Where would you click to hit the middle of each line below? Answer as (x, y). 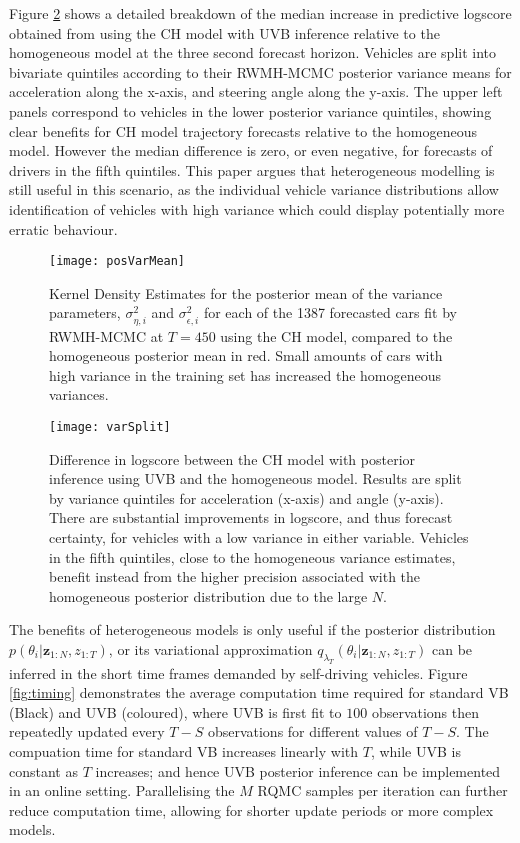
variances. (79, 394)
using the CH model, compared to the (336, 335)
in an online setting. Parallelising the (122, 790)
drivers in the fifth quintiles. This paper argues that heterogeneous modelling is (252, 169)
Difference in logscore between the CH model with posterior (232, 458)
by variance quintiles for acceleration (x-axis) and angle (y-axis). (246, 497)
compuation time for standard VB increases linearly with (184, 751)
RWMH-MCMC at (106, 335)
